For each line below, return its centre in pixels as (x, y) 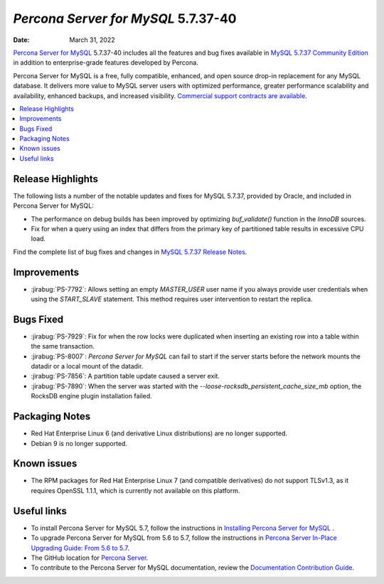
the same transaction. (63, 346)
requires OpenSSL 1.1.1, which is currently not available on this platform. (135, 490)
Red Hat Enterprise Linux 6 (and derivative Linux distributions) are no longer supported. (159, 433)
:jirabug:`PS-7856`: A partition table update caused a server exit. (126, 376)
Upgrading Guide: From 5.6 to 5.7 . (80, 548)
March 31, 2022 (92, 40)
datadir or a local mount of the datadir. (87, 366)
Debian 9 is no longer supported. (79, 443)
